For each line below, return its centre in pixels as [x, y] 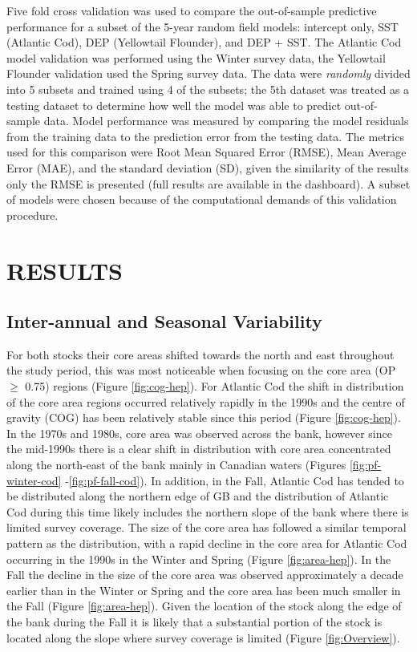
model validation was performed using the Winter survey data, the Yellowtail [196, 57]
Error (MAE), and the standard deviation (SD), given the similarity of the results [208, 167]
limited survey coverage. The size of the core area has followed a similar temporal [206, 527]
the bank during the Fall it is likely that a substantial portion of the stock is [194, 621]
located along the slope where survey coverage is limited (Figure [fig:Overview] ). [203, 637]
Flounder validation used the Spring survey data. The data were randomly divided [208, 73]
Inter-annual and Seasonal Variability [164, 321]
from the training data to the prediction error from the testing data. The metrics [205, 136]
